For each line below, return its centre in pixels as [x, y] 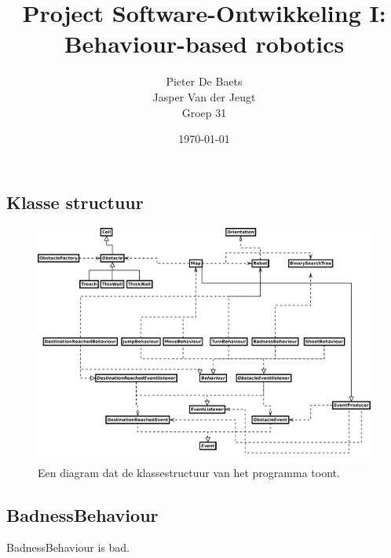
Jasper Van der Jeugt [204, 96]
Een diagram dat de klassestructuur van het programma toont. [189, 472]
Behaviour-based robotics [204, 44]
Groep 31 [204, 112]
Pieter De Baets [204, 81]
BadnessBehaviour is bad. [68, 547]
